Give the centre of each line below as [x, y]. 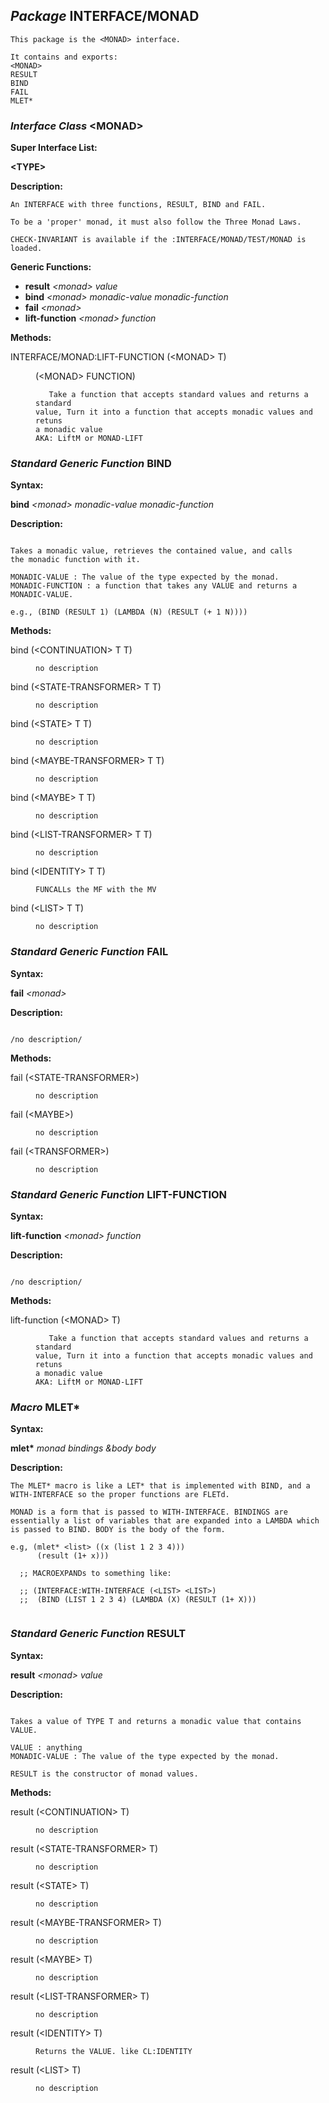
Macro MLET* [45, 1407]
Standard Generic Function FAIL [89, 952]
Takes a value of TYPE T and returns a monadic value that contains [156, 1721]
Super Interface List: [54, 148]
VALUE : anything [46, 1747]
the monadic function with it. [75, 560]
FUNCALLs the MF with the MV [96, 890]
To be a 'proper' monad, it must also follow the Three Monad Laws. [156, 222]
